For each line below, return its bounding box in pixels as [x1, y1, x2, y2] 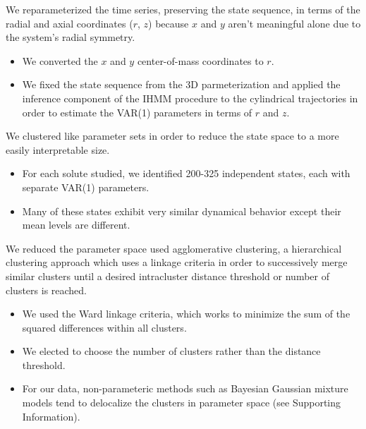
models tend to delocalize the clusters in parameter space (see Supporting [22, 395, 341, 410]
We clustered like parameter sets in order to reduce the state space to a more [6, 128, 339, 143]
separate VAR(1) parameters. [22, 179, 150, 194]
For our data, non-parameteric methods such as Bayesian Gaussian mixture [22, 381, 348, 396]
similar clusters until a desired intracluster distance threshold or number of [6, 268, 329, 283]
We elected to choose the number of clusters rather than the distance [22, 344, 321, 358]
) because [148, 16, 189, 30]
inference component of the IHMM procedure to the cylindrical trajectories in [22, 90, 358, 105]
